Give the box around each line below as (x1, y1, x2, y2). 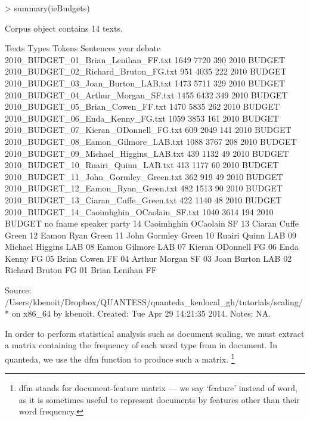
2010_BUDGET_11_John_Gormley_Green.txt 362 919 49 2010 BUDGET (5, 170, 283, 182)
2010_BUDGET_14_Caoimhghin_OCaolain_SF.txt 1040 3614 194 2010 (5, 205, 274, 218)
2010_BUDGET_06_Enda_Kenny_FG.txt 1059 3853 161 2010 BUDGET (5, 112, 279, 124)
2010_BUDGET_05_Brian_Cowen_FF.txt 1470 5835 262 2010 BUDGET (5, 100, 280, 113)
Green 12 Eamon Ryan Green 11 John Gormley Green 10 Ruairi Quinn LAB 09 (5, 228, 297, 241)
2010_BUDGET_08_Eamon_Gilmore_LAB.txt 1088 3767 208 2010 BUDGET (5, 135, 297, 147)
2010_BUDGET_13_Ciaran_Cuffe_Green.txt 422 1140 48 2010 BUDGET (5, 193, 282, 206)
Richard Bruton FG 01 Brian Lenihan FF (5, 264, 157, 276)
